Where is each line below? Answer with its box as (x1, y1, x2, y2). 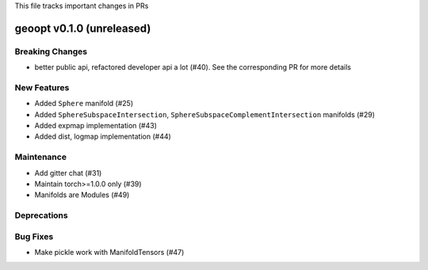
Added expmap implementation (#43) (34, 121, 158, 131)
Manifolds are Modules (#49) (34, 190, 130, 200)
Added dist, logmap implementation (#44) (34, 131, 172, 142)
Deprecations (14, 210, 68, 221)
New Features (14, 82, 70, 93)
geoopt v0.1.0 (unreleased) (14, 21, 151, 35)
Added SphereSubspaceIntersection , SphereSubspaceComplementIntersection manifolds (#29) (34, 109, 376, 119)
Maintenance (14, 151, 67, 162)
